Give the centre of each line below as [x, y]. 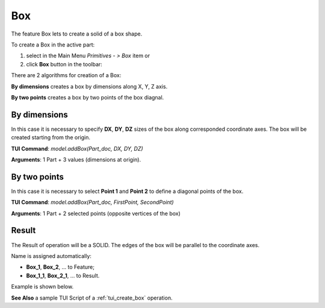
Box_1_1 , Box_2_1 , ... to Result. [63, 275]
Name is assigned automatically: [51, 256]
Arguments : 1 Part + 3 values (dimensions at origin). [76, 159]
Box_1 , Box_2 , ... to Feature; [60, 267]
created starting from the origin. [51, 137]
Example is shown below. [42, 287]
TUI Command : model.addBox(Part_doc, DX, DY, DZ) [77, 148]
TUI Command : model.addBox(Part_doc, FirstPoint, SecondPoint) [92, 203]
